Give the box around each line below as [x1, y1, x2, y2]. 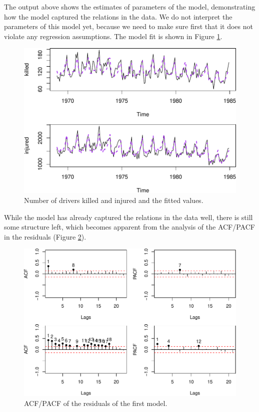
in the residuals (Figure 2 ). [4, 231, 86, 242]
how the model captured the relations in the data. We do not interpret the [4, 11, 232, 22]
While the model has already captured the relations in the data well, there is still [4, 212, 253, 222]
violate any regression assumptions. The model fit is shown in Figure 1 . [4, 31, 222, 41]
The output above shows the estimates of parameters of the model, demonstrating [4, 2, 255, 12]
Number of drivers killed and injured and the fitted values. [24, 194, 203, 205]
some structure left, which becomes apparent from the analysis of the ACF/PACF [4, 222, 255, 232]
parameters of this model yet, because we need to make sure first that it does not [4, 21, 253, 32]
